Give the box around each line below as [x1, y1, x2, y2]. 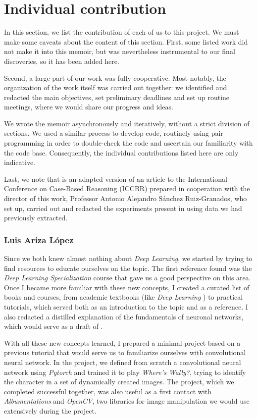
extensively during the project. [4, 405, 97, 416]
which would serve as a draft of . [4, 321, 103, 331]
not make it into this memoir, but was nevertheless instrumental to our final [4, 46, 235, 56]
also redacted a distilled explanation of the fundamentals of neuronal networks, [4, 311, 244, 321]
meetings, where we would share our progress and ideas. [4, 102, 173, 112]
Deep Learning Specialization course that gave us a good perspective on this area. [4, 272, 251, 283]
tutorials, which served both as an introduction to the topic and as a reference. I [4, 302, 248, 312]
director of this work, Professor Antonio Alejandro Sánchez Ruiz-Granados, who [4, 193, 247, 204]
